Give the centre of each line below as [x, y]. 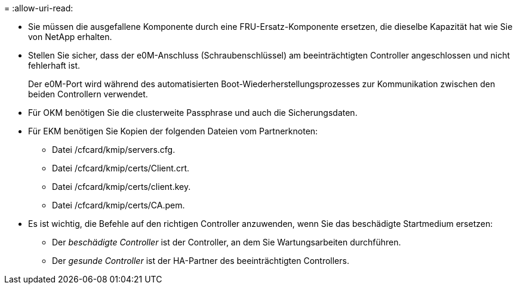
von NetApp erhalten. [70, 37]
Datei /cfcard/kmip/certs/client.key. [121, 187]
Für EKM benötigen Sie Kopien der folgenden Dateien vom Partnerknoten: [173, 131]
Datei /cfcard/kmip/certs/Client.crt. [121, 168]
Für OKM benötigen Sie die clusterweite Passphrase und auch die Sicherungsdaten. [193, 113]
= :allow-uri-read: [39, 8]
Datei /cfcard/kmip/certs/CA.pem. [119, 205]
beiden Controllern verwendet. [88, 94]
